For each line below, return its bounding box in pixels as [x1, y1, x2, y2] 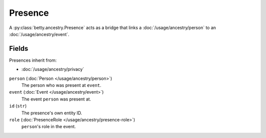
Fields [9, 44, 29, 53]
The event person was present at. [21, 96, 91, 102]
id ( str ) [9, 103, 27, 109]
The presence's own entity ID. [21, 110, 82, 116]
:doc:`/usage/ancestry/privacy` [21, 67, 84, 72]
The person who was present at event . [21, 82, 101, 88]
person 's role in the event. [21, 124, 76, 130]
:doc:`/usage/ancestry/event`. [9, 31, 69, 37]
